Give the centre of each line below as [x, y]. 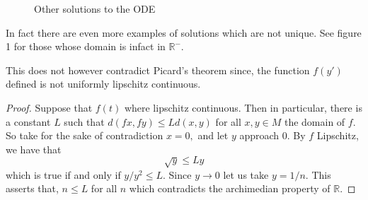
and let [213, 135]
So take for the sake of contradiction [85, 135]
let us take [246, 174]
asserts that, [32, 188]
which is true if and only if [63, 174]
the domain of [315, 121]
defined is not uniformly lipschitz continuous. [103, 84]
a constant [28, 121]
